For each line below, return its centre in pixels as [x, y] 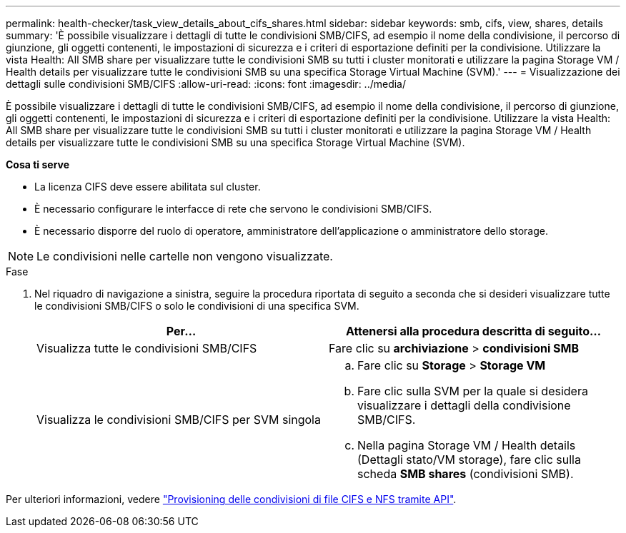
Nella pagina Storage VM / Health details [467, 445]
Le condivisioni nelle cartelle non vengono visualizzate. [185, 256]
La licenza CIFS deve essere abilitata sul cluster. [148, 187]
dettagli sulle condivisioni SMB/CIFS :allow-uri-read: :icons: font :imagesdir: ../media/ [206, 84]
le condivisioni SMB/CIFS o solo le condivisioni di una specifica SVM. [197, 306]
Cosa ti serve [38, 164]
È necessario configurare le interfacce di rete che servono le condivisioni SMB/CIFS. [233, 209]
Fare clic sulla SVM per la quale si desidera [473, 391]
